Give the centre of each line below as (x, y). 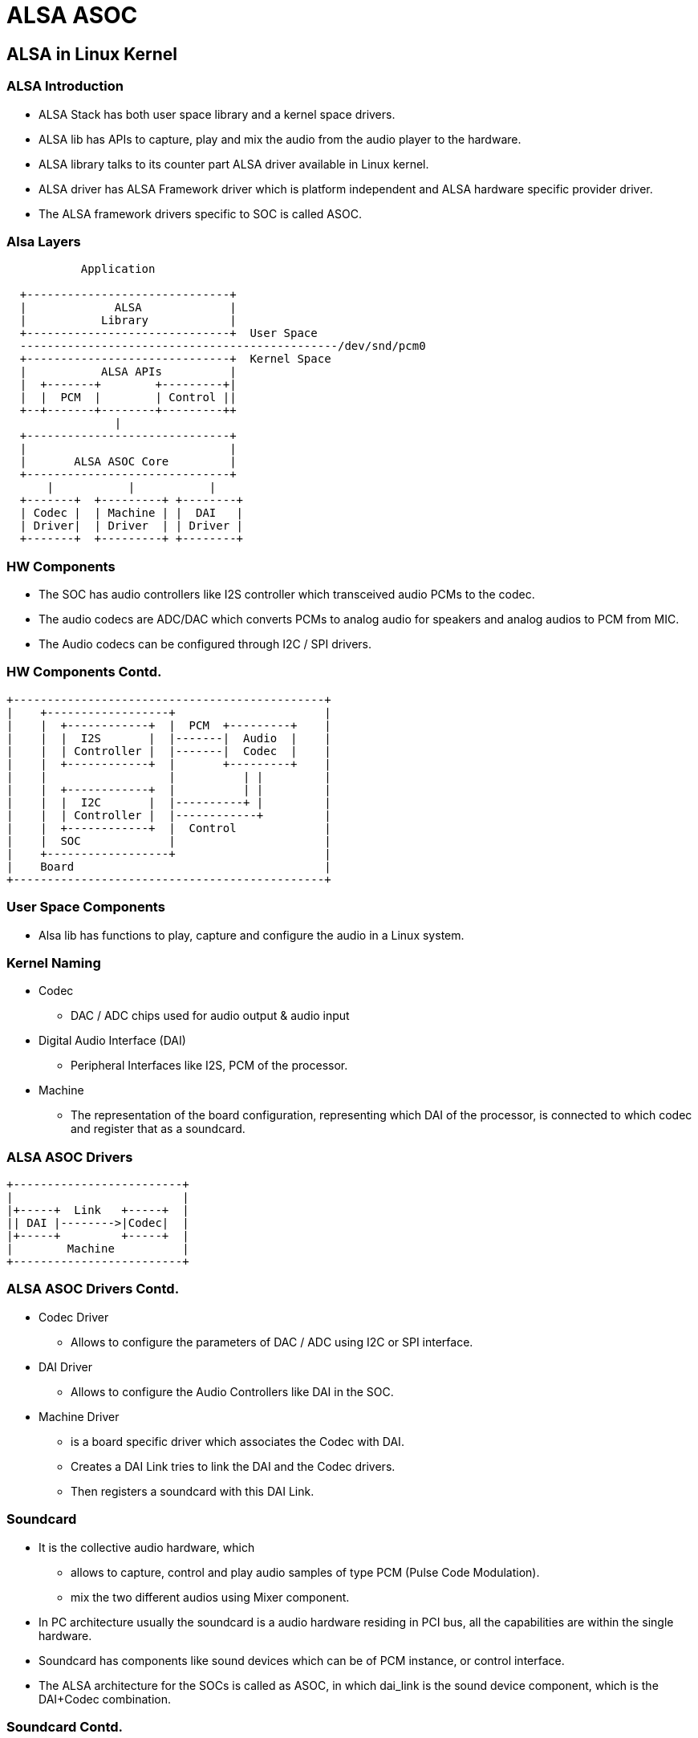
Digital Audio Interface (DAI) (112, 1041)
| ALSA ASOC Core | (128, 462)
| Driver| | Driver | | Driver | (132, 526)
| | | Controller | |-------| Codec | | (169, 751)
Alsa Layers (44, 241)
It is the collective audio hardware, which (147, 1547)
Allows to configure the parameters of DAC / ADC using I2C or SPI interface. (272, 1342)
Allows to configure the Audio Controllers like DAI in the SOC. (232, 1391)
